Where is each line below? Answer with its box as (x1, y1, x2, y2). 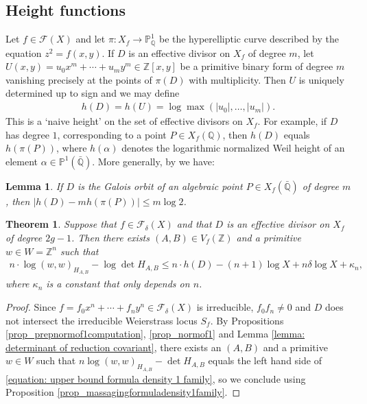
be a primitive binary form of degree (180, 59, 333, 73)
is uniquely (298, 72, 344, 86)
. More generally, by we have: (92, 154, 215, 168)
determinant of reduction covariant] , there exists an (5, 340, 222, 354)
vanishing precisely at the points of (5, 72, 152, 86)
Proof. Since (5, 300, 56, 314)
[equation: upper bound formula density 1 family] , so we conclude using (5, 371, 306, 385)
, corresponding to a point (57, 127, 167, 141)
